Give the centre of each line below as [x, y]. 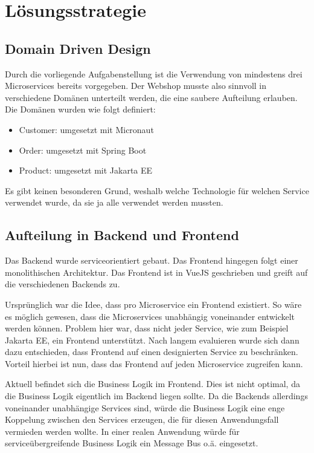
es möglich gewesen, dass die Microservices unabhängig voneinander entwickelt [150, 316]
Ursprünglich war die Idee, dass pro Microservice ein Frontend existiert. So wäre [153, 304]
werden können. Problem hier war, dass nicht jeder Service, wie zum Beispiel [147, 328]
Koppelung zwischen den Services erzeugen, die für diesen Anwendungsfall [142, 419]
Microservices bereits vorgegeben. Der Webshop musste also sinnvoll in [136, 86]
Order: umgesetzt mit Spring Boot [83, 150]
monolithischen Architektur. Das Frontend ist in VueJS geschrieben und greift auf [156, 272]
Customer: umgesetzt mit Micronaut [86, 129]
